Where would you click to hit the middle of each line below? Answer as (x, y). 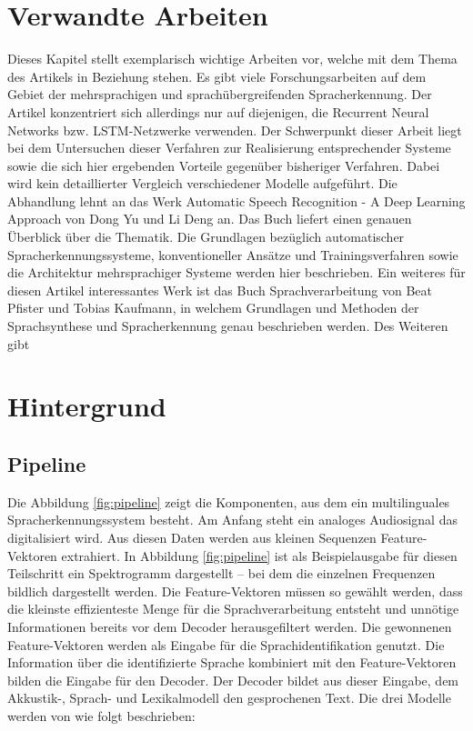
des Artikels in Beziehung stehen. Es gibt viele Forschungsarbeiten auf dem (217, 76)
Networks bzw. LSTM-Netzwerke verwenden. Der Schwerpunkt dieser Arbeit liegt (235, 130)
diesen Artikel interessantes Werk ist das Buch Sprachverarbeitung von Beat (220, 290)
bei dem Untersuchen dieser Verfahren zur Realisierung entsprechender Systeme (229, 148)
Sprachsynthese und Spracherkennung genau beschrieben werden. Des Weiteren (228, 326)
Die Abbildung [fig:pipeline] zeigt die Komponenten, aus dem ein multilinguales (229, 501)
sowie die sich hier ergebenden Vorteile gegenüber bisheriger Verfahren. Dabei (224, 165)
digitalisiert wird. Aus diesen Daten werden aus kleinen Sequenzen (192, 537)
